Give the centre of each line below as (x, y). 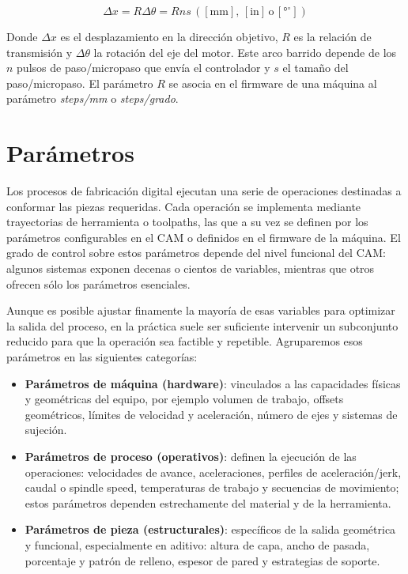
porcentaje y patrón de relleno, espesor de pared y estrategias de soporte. (202, 560)
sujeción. (46, 430)
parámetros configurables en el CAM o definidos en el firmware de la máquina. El (204, 237)
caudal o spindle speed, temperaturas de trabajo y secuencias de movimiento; (212, 487)
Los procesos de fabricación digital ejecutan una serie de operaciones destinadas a (204, 191)
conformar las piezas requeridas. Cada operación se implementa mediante (184, 206)
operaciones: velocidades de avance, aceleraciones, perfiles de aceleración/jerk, (213, 472)
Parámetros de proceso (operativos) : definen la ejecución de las (191, 456)
